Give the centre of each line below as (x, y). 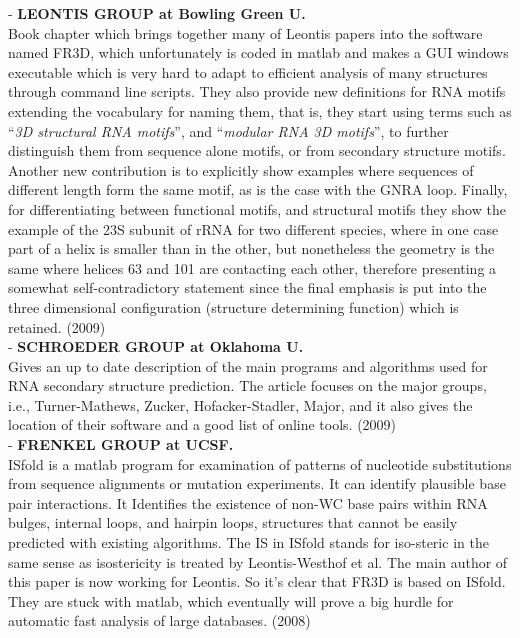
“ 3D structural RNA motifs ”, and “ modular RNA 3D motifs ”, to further (228, 130)
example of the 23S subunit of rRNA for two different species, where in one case (253, 228)
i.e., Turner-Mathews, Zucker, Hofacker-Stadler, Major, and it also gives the (240, 404)
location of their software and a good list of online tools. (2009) (202, 424)
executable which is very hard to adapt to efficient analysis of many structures (248, 71)
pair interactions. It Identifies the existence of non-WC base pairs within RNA (248, 502)
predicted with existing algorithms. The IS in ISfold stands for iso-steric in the (248, 542)
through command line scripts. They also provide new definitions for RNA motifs (257, 91)
